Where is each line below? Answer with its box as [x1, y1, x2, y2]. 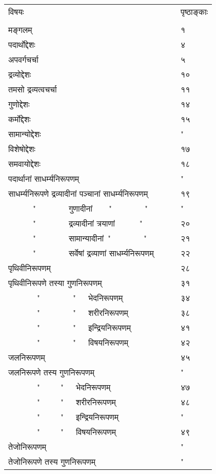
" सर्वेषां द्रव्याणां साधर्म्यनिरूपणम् [33, 247, 154, 259]
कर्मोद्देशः [8, 113, 31, 125]
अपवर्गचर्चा [8, 53, 38, 65]
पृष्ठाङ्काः [180, 6, 208, 17]
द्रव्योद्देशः [8, 68, 31, 80]
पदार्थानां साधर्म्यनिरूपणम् [8, 173, 80, 184]
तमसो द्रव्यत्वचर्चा [8, 83, 57, 95]
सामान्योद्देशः [8, 128, 41, 140]
